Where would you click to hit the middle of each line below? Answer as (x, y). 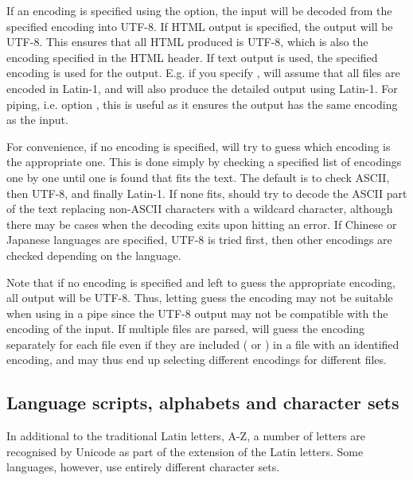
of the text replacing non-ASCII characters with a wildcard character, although (200, 209)
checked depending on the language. (94, 255)
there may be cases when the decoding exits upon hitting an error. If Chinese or (202, 224)
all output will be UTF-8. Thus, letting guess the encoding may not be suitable (200, 298)
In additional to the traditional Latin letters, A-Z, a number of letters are (186, 436)
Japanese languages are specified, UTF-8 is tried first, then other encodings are (199, 240)
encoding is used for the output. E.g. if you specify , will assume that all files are (203, 73)
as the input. (37, 120)
